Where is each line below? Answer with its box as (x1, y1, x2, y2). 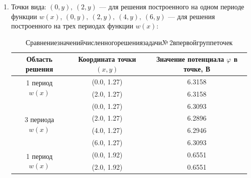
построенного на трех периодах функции (11, 21, 134, 31)
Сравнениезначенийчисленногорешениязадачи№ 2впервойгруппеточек (26, 37, 233, 47)
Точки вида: (11, 1, 47, 11)
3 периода (25, 114, 54, 124)
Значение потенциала (156, 54, 224, 64)
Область (26, 54, 53, 64)
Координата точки (78, 54, 136, 64)
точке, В (183, 63, 210, 74)
